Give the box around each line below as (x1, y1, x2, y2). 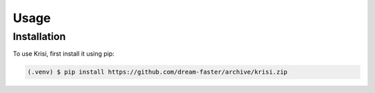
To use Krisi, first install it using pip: (12, 50, 115, 58)
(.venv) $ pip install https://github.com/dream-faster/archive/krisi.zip (27, 68, 288, 76)
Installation (12, 30, 66, 43)
